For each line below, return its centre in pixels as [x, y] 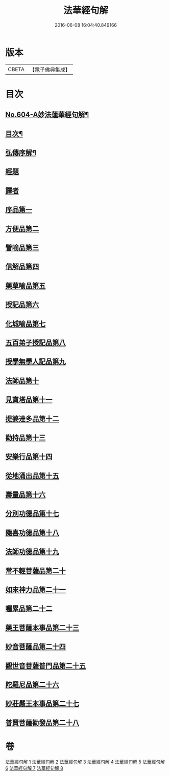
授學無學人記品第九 [35, 362]
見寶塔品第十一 [29, 400]
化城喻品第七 [26, 324]
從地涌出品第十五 [32, 476]
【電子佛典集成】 [50, 70]
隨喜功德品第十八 [32, 533]
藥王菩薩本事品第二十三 [42, 628]
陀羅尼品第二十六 [32, 685]
